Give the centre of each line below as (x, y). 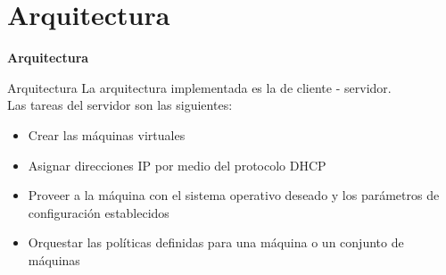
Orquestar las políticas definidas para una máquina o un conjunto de (216, 242)
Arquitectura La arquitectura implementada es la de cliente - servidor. (199, 87)
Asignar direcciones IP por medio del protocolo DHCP (177, 165)
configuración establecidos (99, 212)
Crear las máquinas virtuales (107, 134)
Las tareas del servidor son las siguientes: (120, 105)
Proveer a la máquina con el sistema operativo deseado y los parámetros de (234, 195)
